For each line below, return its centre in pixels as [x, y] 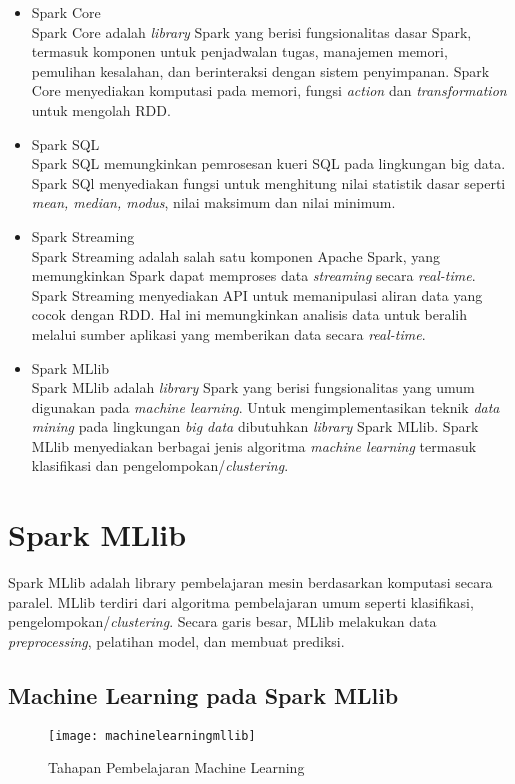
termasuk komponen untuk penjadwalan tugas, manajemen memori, [239, 51]
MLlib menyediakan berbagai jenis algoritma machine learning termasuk [254, 445]
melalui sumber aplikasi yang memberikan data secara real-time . [228, 333]
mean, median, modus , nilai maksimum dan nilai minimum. [213, 202]
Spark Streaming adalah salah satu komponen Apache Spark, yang [236, 255]
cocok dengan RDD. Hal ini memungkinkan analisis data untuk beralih [249, 314]
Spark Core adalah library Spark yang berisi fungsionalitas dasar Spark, [251, 31]
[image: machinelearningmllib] [152, 735]
